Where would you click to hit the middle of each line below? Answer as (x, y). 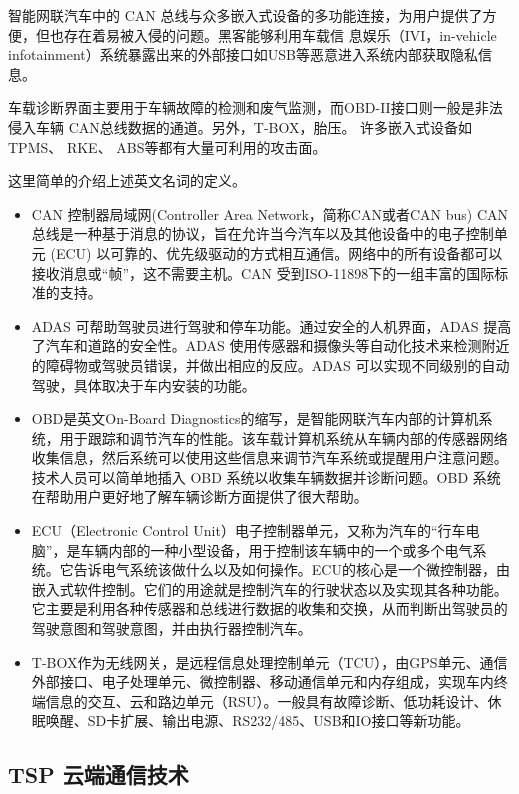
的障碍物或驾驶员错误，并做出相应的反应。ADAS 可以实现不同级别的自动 (270, 364)
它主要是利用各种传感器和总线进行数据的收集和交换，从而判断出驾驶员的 (269, 608)
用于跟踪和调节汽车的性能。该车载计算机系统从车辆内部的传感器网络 (283, 437)
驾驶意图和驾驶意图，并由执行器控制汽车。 (171, 628)
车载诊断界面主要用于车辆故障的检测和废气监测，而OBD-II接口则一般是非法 (255, 107)
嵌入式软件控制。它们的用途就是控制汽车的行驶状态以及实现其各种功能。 (269, 588)
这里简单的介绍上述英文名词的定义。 (127, 180)
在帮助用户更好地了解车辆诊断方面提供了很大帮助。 (199, 496)
